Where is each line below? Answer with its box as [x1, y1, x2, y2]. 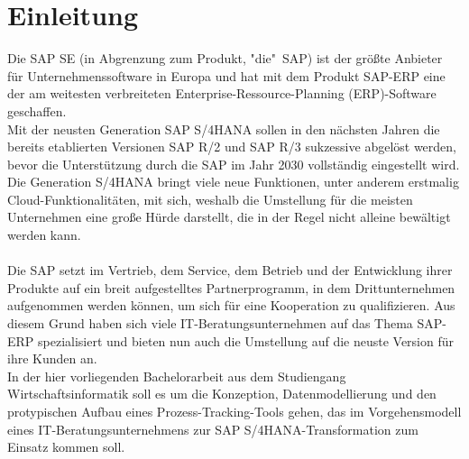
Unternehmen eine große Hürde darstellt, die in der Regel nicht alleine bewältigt [7, 207, 451, 226]
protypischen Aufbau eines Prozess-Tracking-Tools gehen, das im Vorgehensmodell [7, 402, 462, 420]
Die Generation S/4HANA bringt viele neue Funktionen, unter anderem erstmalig [7, 172, 459, 191]
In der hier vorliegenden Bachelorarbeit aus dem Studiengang [7, 366, 346, 385]
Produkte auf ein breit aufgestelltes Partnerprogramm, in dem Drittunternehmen [7, 278, 455, 297]
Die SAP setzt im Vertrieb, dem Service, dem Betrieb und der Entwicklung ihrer [7, 261, 453, 280]
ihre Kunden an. [7, 349, 97, 368]
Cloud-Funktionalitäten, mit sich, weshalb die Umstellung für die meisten [7, 189, 413, 208]
